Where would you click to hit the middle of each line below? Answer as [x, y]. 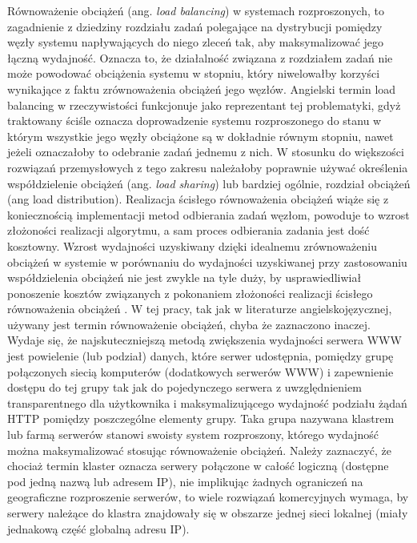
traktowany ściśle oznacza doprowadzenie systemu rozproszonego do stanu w [194, 121]
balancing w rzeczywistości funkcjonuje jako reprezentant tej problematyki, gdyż [204, 105]
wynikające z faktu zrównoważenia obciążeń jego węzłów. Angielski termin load [202, 88]
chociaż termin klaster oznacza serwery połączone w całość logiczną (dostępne [198, 466]
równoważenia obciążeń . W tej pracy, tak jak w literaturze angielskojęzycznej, [200, 309]
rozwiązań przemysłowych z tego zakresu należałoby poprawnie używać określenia [208, 167]
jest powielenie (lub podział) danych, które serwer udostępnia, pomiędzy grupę [200, 356]
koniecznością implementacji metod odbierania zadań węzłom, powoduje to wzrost [208, 214]
